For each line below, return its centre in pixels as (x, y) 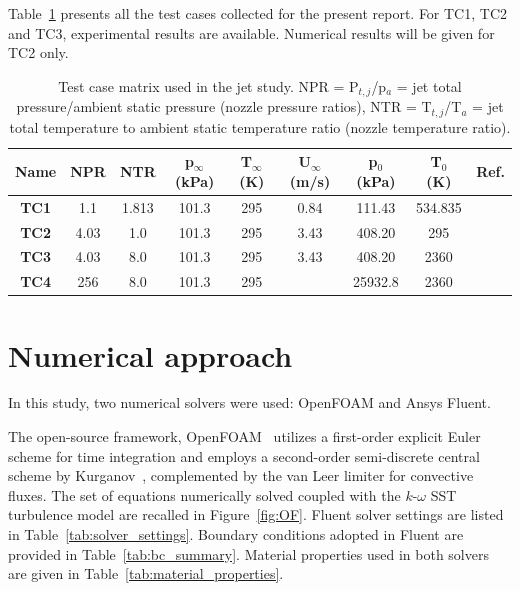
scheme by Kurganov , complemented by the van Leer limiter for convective (241, 475)
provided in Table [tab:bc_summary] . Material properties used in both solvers (248, 553)
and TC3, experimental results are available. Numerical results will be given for (251, 32)
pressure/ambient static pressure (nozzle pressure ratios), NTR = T (224, 106)
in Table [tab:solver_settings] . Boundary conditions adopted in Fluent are (236, 534)
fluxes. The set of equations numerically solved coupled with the (204, 494)
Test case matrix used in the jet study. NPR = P (208, 85)
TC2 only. (38, 52)
